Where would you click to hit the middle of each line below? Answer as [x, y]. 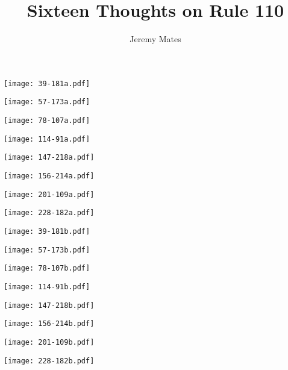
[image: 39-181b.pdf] [47, 231]
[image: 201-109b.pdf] [49, 342]
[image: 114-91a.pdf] [47, 139]
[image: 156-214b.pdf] [49, 324]
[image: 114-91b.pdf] [47, 287]
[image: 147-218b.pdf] [49, 305]
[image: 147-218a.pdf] [49, 158]
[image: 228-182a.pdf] [49, 213]
